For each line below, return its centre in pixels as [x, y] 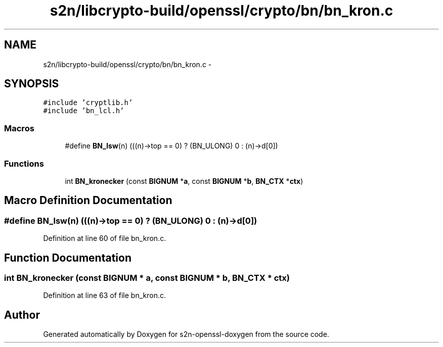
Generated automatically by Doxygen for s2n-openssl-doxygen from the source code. [186, 334]
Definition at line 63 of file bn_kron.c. [104, 295]
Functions [24, 163]
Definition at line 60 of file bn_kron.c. [105, 238]
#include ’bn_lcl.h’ [84, 111]
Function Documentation [68, 258]
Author [22, 315]
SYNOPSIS [32, 84]
